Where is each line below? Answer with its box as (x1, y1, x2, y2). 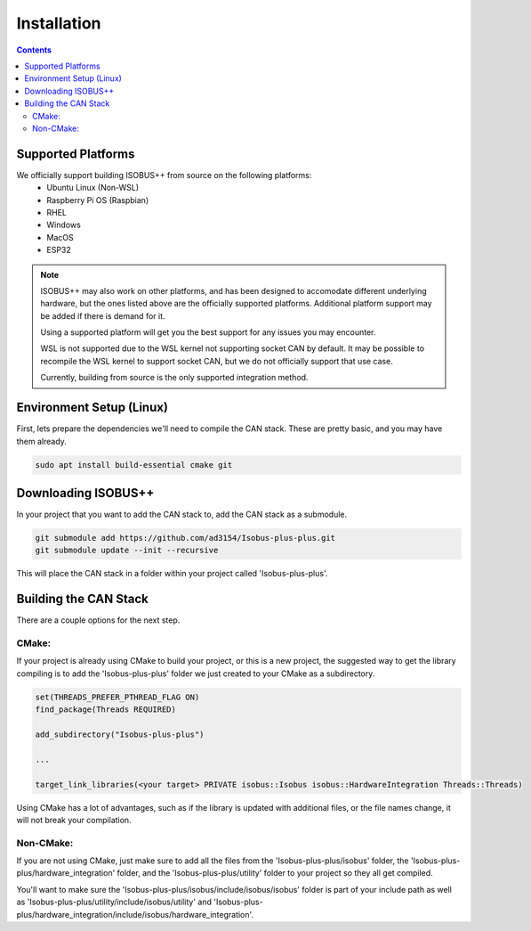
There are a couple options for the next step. (16, 615, 181, 625)
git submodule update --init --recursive (35, 545, 219, 556)
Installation (16, 13, 101, 33)
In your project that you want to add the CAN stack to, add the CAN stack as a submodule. (16, 509, 348, 520)
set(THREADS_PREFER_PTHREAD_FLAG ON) (35, 691, 200, 702)
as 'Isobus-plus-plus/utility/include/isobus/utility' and (16, 896, 213, 908)
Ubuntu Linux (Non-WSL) (46, 183, 140, 193)
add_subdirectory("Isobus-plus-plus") (35, 730, 205, 739)
